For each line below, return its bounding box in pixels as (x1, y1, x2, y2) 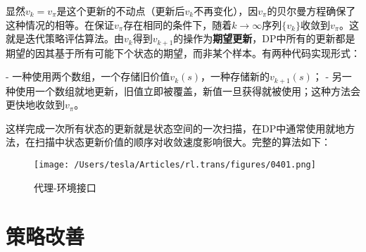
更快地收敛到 (6, 97, 65, 112)
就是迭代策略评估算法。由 (6, 31, 124, 46)
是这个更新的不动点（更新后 (56, 4, 185, 18)
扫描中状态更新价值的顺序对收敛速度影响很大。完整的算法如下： (34, 134, 331, 149)
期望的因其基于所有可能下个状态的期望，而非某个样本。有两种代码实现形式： (6, 45, 360, 60)
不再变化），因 (194, 4, 258, 18)
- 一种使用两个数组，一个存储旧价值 (6, 69, 170, 84)
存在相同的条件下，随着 (123, 17, 232, 32)
